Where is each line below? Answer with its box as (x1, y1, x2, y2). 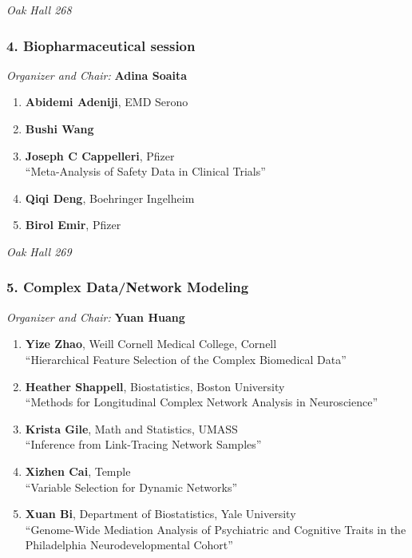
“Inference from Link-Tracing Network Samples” (25, 436, 262, 453)
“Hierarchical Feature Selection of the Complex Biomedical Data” (25, 350, 347, 367)
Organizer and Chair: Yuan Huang (6, 308, 185, 325)
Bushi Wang (25, 121, 94, 137)
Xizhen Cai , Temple (25, 462, 131, 479)
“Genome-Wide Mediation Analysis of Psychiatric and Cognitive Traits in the (25, 520, 406, 537)
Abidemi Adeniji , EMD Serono (25, 93, 188, 110)
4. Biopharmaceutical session (6, 35, 196, 55)
